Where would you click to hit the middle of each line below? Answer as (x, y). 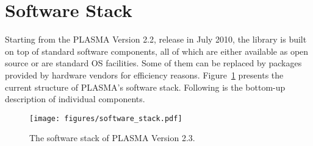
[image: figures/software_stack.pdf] (106, 118)
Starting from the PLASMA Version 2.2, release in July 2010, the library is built (156, 39)
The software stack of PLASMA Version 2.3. (112, 138)
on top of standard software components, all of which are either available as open (157, 51)
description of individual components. (75, 99)
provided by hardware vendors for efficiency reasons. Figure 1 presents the (144, 75)
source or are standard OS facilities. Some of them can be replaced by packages (153, 63)
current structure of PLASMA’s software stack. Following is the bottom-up (145, 87)
